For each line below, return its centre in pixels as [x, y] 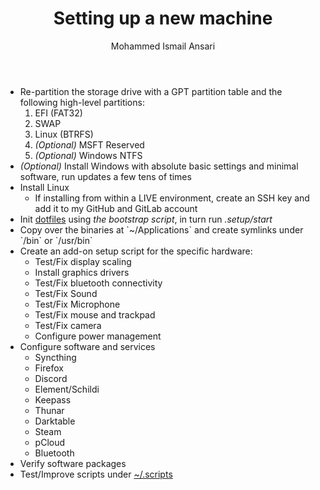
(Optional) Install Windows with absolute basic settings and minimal [159, 166]
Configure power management [98, 336]
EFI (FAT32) [58, 113]
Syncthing [55, 357]
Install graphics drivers [82, 272]
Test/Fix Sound [66, 293]
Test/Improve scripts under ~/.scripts [96, 474]
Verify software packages [73, 463]
